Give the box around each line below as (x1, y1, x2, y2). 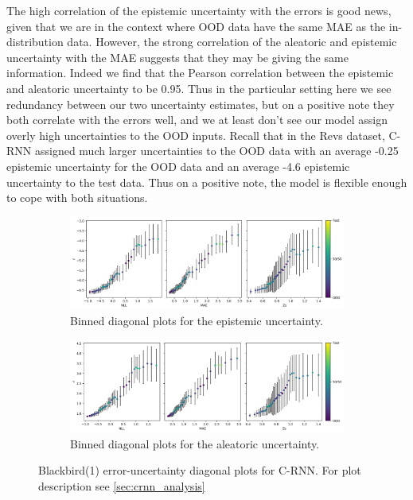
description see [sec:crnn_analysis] (38, 477, 205, 494)
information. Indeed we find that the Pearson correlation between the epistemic (6, 64, 394, 81)
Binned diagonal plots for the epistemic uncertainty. (70, 312, 323, 328)
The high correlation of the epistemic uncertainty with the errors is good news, (6, 2, 392, 18)
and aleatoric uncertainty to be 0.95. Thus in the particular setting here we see (6, 79, 392, 96)
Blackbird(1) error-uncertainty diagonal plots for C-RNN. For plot (38, 462, 361, 479)
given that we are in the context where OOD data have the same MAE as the (6, 17, 386, 34)
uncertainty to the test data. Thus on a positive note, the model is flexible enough (6, 173, 407, 190)
